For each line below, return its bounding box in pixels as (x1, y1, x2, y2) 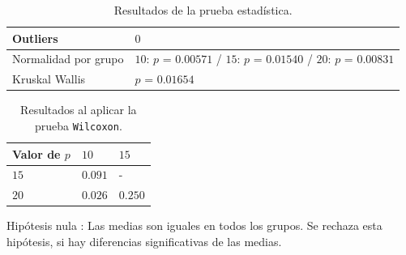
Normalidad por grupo (12, 50, 124, 67)
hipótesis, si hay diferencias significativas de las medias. (6, 233, 282, 249)
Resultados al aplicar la (20, 101, 137, 118)
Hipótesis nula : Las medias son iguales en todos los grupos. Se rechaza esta (6, 217, 382, 234)
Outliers (12, 29, 58, 46)
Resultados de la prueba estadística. (113, 2, 293, 18)
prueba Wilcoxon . (34, 117, 122, 134)
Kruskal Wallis (12, 70, 86, 87)
